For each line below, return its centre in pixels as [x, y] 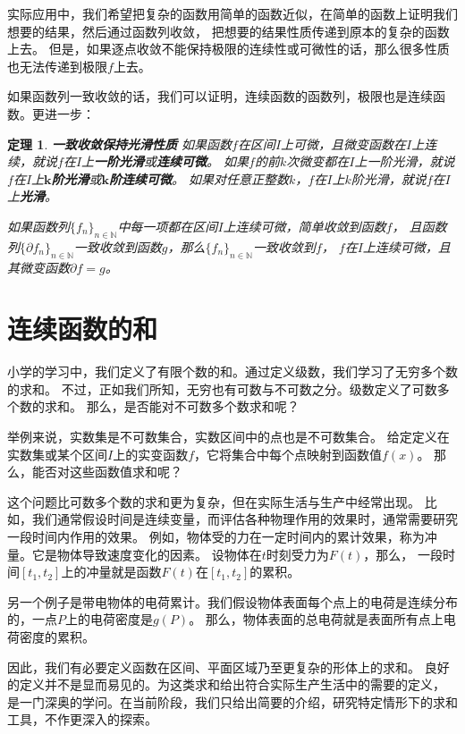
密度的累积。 [57, 636]
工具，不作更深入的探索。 [82, 719]
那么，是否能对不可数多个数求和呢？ [193, 406]
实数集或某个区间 [57, 454]
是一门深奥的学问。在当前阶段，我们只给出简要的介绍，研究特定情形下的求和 [232, 701]
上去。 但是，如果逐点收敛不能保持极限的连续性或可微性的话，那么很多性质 [228, 49]
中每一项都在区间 [168, 226]
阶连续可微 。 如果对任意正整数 [199, 178]
